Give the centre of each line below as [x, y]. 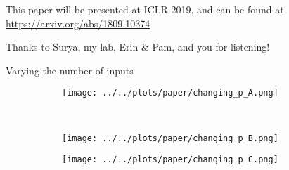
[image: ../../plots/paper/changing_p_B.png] [170, 138]
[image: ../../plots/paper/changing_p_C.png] [170, 160]
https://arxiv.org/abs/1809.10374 [78, 23]
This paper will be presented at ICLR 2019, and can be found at [145, 9]
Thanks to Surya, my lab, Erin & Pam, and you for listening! [138, 47]
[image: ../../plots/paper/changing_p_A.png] [170, 93]
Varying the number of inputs [70, 70]
